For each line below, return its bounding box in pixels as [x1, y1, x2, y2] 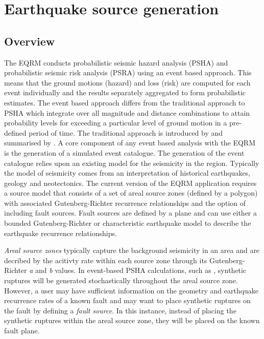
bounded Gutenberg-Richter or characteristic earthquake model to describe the [4, 218, 251, 228]
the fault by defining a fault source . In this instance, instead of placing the [4, 305, 236, 315]
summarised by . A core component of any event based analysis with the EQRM [4, 137, 255, 148]
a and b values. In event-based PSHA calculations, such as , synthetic [29, 265, 247, 276]
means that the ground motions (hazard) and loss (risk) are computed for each [4, 77, 251, 88]
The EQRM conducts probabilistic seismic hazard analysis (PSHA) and [4, 57, 228, 68]
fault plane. [4, 325, 40, 336]
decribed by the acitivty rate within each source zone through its [4, 255, 207, 265]
